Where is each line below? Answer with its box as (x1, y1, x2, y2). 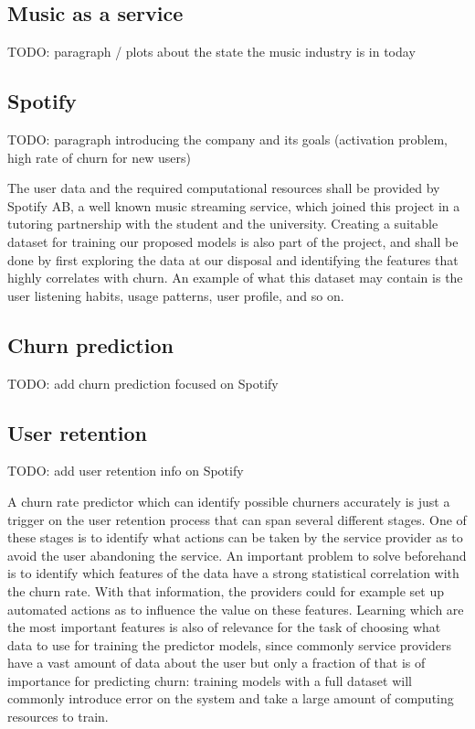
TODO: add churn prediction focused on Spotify (7, 373, 279, 392)
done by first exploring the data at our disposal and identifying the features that (7, 250, 459, 269)
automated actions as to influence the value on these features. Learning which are (7, 599, 464, 618)
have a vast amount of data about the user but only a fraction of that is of (7, 653, 426, 672)
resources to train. (7, 707, 109, 726)
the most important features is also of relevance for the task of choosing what (7, 617, 441, 637)
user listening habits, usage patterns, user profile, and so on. (7, 285, 344, 305)
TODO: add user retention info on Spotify (7, 461, 244, 480)
